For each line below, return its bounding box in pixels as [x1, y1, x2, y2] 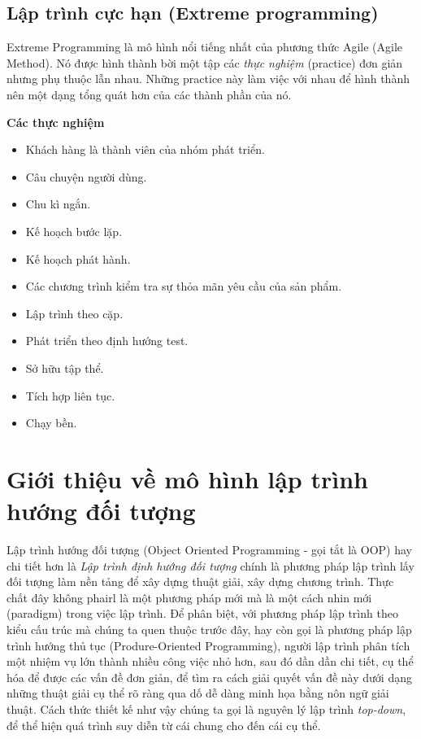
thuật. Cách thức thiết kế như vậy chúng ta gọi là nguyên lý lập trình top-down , [7, 700, 406, 717]
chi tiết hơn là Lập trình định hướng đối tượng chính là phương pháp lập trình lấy [7, 557, 414, 574]
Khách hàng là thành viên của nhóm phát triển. [25, 141, 265, 158]
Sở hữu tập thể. [25, 359, 104, 376]
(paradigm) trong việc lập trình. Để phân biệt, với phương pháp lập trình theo [7, 605, 398, 622]
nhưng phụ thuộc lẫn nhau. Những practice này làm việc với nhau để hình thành [7, 70, 410, 87]
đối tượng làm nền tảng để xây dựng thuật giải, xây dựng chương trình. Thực [7, 573, 394, 590]
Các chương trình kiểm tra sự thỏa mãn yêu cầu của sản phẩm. [25, 278, 342, 295]
